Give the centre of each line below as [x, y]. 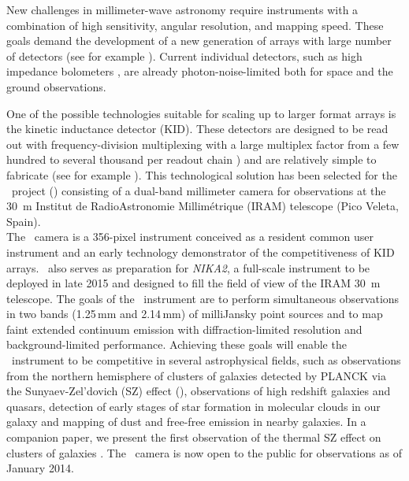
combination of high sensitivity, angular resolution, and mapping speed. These [195, 25]
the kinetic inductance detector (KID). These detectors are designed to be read [197, 129]
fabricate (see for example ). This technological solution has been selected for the [202, 174]
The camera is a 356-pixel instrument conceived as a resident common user [190, 237]
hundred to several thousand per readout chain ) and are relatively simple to [191, 159]
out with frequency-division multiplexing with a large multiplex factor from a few [203, 144]
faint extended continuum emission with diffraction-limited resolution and [184, 329]
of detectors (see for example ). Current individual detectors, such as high [184, 55]
